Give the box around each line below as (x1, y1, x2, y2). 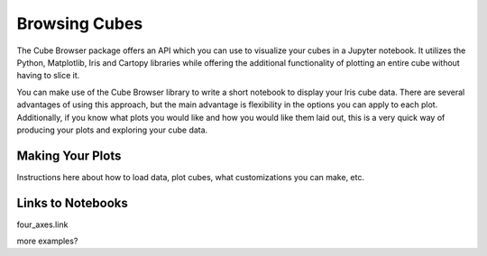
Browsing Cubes (16, 14, 143, 33)
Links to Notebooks (16, 195, 128, 211)
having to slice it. (16, 70, 80, 81)
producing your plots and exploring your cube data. (16, 124, 208, 135)
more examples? (16, 235, 78, 247)
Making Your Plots (16, 148, 122, 163)
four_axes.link (16, 219, 69, 230)
